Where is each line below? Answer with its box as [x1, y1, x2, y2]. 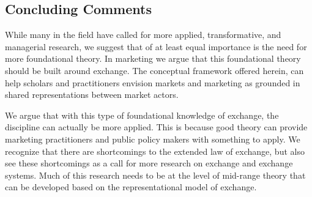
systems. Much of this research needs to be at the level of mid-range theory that [5, 168, 306, 181]
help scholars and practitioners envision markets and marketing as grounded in [5, 76, 300, 89]
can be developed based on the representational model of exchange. [5, 180, 257, 193]
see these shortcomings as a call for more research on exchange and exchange [5, 157, 293, 169]
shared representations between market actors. [5, 88, 179, 101]
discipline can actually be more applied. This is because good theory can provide [5, 121, 308, 133]
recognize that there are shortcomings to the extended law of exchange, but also [5, 144, 305, 157]
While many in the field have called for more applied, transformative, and [5, 28, 281, 41]
